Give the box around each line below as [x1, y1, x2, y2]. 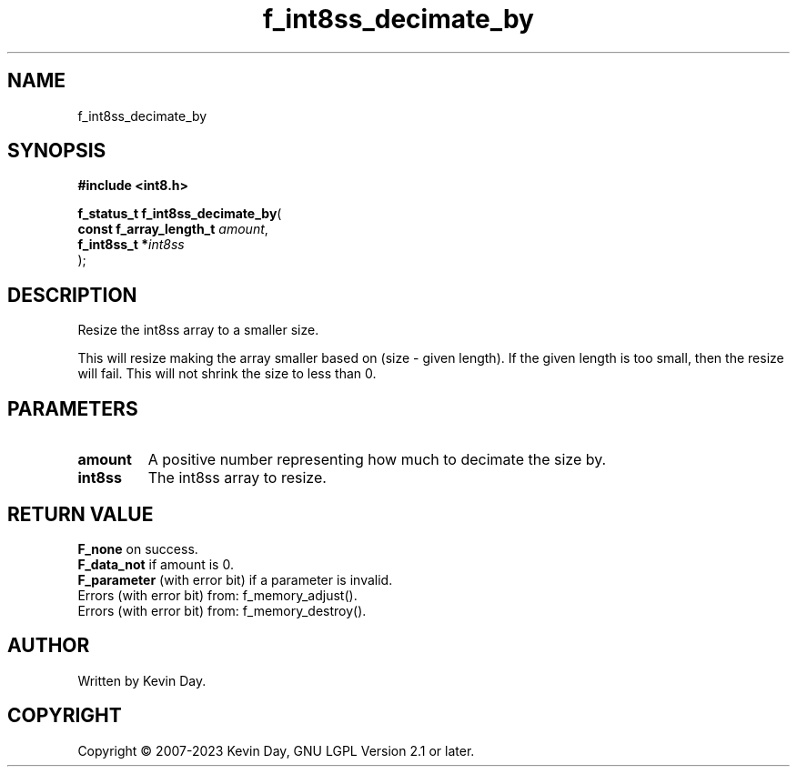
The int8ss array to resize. [147, 468, 327, 488]
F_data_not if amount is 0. [77, 556, 234, 572]
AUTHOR [7, 634, 90, 658]
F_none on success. [77, 540, 198, 557]
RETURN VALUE [7, 502, 154, 526]
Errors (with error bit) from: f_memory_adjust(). [77, 587, 358, 603]
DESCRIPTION [7, 283, 137, 307]
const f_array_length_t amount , [77, 221, 268, 237]
